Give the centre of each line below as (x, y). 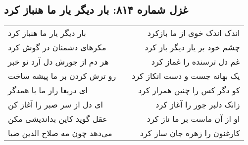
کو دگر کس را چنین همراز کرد (189, 90)
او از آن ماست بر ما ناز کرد (193, 119)
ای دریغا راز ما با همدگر (48, 90)
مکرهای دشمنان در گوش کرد (57, 47)
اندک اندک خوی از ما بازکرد (194, 33)
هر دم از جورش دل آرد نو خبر (58, 62)
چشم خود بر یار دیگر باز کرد (192, 47)
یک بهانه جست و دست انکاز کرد (186, 76)
